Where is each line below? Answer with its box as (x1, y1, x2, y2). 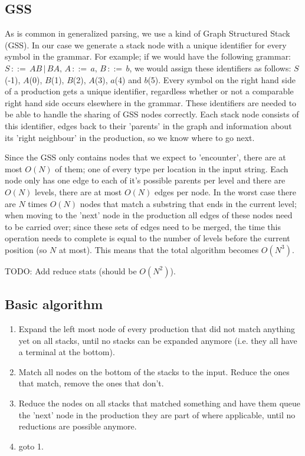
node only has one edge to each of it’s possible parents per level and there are (5, 174, 286, 186)
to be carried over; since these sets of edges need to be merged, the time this (5, 220, 281, 232)
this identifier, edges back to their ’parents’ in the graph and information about (5, 119, 292, 132)
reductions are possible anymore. (18, 420, 137, 432)
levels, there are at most (35, 185, 122, 198)
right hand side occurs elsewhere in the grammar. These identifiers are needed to (5, 96, 297, 109)
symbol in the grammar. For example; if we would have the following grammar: (5, 50, 291, 63)
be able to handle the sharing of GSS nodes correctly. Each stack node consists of (5, 108, 299, 120)
